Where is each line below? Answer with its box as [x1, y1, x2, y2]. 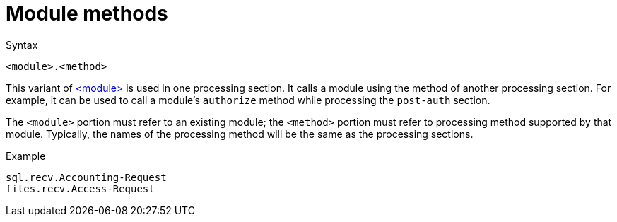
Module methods [6, 1, 168, 25]
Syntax [6, 38, 38, 51]
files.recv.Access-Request [6, 182, 155, 194]
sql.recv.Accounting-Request [6, 171, 167, 183]
